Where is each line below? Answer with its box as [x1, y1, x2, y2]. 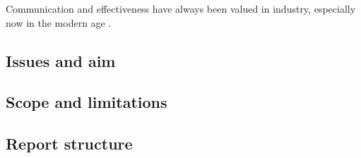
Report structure [6, 133, 133, 154]
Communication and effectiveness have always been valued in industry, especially [6, 1, 356, 16]
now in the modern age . [6, 15, 112, 30]
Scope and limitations [6, 91, 167, 113]
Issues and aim [6, 49, 116, 71]
